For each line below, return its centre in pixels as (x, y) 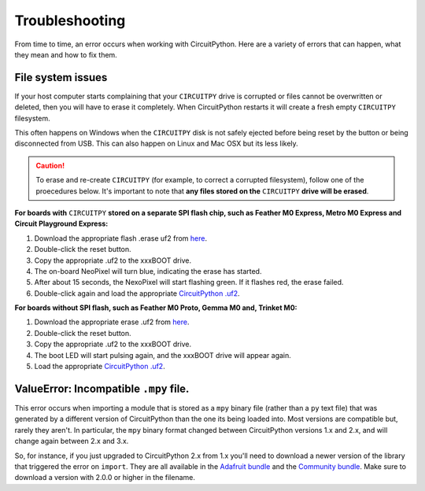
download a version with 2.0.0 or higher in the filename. (105, 478)
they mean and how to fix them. (66, 54)
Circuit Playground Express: (61, 223)
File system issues (61, 78)
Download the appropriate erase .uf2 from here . (112, 322)
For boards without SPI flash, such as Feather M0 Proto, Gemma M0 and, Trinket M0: (156, 308)
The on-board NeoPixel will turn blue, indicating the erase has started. (148, 271)
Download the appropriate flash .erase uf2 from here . (121, 238)
